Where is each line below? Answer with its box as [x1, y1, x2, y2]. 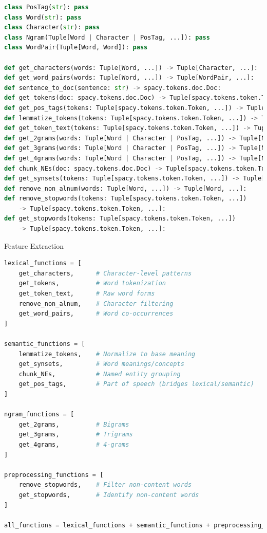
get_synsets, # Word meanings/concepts [18, 360, 184, 368]
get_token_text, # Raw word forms [18, 290, 155, 298]
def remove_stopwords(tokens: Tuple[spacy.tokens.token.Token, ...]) [4, 195, 247, 203]
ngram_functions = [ [4, 411, 74, 418]
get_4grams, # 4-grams [18, 440, 129, 448]
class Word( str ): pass [4, 13, 82, 21]
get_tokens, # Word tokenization [18, 280, 166, 287]
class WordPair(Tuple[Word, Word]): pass [4, 44, 148, 51]
